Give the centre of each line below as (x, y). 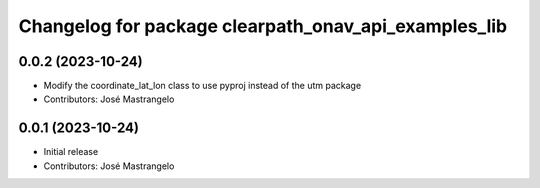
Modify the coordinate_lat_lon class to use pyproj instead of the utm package (202, 86)
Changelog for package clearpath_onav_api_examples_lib (263, 26)
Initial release (71, 152)
